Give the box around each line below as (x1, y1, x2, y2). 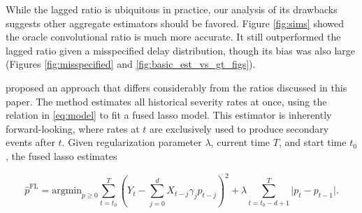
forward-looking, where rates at (6, 121, 140, 135)
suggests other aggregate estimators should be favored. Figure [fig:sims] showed (6, 15, 345, 30)
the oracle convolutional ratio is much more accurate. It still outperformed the (6, 29, 341, 44)
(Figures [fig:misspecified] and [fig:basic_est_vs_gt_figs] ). (6, 57, 256, 71)
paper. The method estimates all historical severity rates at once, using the (6, 94, 327, 108)
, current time (210, 135, 270, 149)
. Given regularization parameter (61, 135, 202, 149)
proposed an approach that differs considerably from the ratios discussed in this (6, 80, 347, 94)
